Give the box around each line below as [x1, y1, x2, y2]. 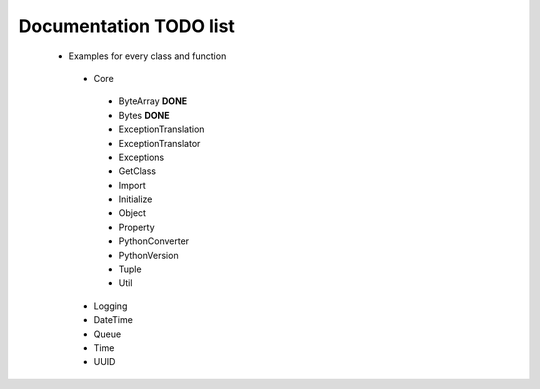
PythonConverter [118, 235, 190, 247]
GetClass [118, 165, 157, 177]
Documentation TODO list [18, 15, 235, 37]
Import [118, 179, 147, 191]
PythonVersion [118, 249, 179, 261]
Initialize [118, 193, 153, 205]
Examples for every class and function [68, 50, 227, 62]
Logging [93, 300, 128, 312]
